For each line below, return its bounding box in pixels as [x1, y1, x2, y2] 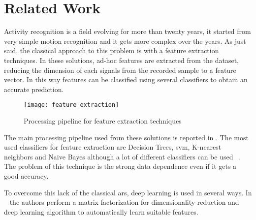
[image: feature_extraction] [24, 101, 119, 109]
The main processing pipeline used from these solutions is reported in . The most [4, 132, 249, 142]
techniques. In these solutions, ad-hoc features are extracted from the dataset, [4, 55, 239, 65]
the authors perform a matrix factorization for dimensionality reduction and [9, 197, 239, 207]
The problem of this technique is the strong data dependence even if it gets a [4, 161, 237, 171]
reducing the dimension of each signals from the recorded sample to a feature [4, 64, 236, 75]
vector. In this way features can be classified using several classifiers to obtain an [4, 74, 248, 85]
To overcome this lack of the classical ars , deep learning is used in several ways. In [4, 187, 252, 197]
